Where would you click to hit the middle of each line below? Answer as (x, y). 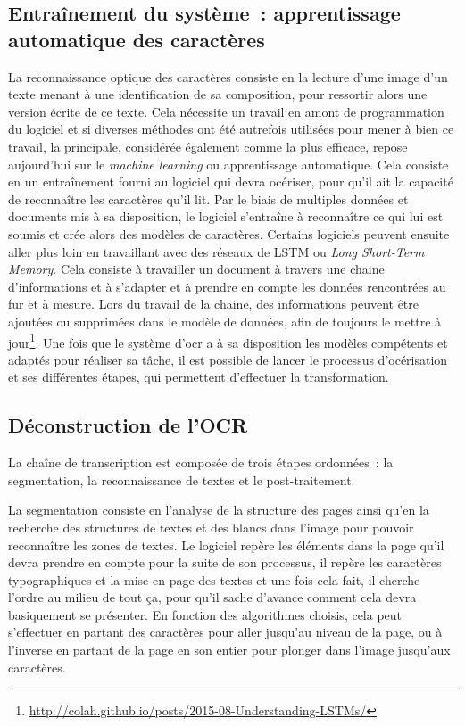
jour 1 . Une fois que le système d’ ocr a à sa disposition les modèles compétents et (228, 341)
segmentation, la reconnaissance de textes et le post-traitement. (182, 479)
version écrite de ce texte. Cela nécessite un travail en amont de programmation (226, 111)
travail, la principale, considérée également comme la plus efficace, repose (208, 146)
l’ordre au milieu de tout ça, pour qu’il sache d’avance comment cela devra (212, 597)
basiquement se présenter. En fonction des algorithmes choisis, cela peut (205, 614)
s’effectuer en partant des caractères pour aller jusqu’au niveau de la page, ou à (225, 632)
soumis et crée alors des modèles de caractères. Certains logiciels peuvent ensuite (229, 233)
